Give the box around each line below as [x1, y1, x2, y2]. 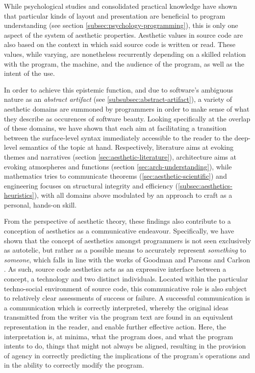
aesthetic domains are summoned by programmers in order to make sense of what [4, 103, 250, 114]
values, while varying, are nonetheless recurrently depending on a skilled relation [4, 48, 246, 59]
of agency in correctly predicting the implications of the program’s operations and [4, 350, 250, 360]
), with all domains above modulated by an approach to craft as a [34, 190, 232, 200]
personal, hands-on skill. [4, 199, 77, 210]
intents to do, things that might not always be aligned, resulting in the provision [4, 341, 246, 351]
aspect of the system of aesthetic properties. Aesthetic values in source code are [4, 29, 243, 40]
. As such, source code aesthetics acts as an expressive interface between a [4, 264, 226, 274]
